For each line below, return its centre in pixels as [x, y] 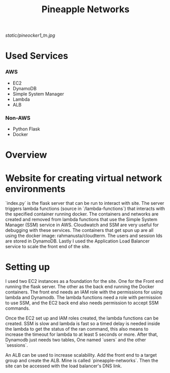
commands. [18, 308]
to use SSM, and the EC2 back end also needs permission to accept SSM [82, 303]
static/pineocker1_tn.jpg [30, 35]
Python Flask [26, 129]
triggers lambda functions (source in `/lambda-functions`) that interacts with [85, 209]
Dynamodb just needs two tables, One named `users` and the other [76, 340]
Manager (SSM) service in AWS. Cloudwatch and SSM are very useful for [82, 225]
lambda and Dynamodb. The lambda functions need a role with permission [83, 298]
